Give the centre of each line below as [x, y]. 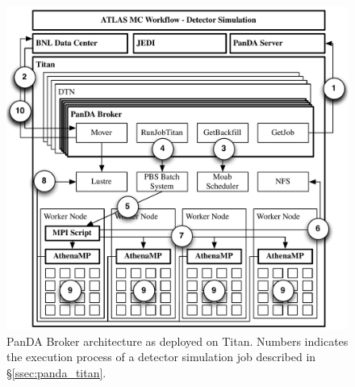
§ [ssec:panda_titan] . [56, 372]
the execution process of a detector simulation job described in [161, 357]
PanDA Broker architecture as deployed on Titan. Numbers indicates [177, 341]
